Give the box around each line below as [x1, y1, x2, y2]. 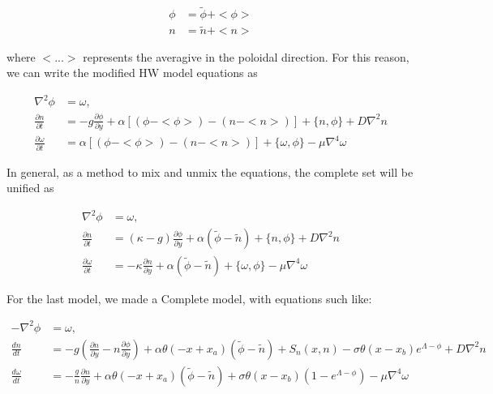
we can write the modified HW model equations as [6, 64, 258, 81]
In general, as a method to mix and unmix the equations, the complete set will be [6, 163, 414, 180]
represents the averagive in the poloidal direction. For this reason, [83, 48, 409, 65]
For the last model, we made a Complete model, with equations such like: [6, 289, 372, 306]
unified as [6, 179, 54, 196]
